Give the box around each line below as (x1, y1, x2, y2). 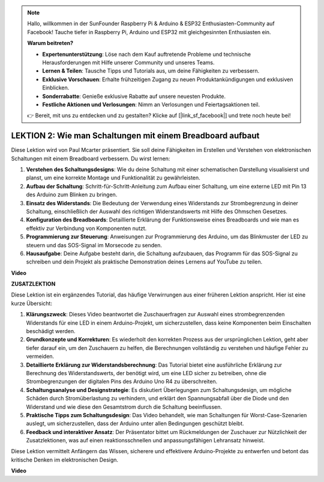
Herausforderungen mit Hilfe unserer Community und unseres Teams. (42, 59, 215, 66)
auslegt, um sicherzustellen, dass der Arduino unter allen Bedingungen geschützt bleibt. (26, 420, 244, 427)
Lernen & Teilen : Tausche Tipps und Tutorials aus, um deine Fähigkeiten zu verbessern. (42, 67, 260, 74)
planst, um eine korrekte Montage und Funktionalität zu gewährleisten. (26, 174, 200, 181)
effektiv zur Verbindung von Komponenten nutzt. (26, 224, 147, 232)
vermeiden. (26, 353, 55, 360)
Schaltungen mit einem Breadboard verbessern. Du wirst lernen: (11, 155, 170, 162)
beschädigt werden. (26, 328, 76, 335)
